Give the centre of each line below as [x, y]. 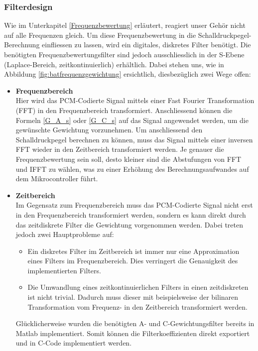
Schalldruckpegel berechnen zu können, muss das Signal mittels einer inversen [134, 139]
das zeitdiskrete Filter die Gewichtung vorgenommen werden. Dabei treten [129, 224]
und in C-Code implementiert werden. [74, 343]
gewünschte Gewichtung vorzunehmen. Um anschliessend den [109, 130]
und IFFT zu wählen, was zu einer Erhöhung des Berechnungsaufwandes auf [132, 169]
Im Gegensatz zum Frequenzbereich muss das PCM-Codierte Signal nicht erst [134, 205]
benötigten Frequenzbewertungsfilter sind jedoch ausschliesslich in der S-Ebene [124, 54]
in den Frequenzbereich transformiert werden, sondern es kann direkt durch [131, 214]
